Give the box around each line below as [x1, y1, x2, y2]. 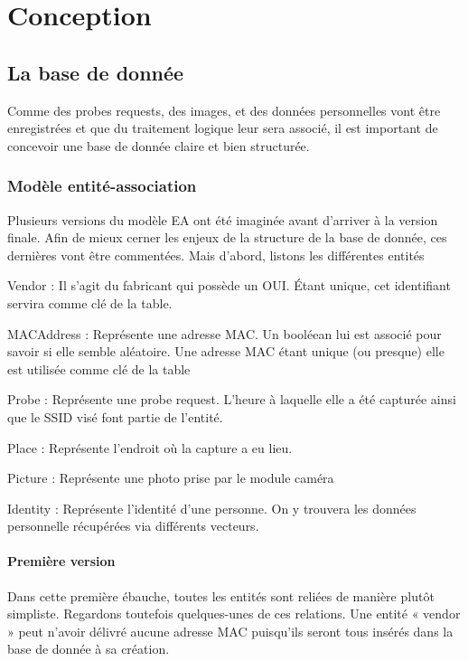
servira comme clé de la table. [7, 293, 173, 312]
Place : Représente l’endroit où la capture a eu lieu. [7, 438, 293, 457]
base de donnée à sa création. [7, 639, 170, 658]
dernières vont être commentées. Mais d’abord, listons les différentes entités [7, 245, 425, 264]
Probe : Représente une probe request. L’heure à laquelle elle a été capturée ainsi [7, 390, 456, 409]
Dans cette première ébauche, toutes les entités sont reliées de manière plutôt [7, 586, 435, 605]
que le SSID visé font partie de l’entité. [7, 407, 223, 426]
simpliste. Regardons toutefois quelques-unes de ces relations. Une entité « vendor [7, 604, 461, 623]
